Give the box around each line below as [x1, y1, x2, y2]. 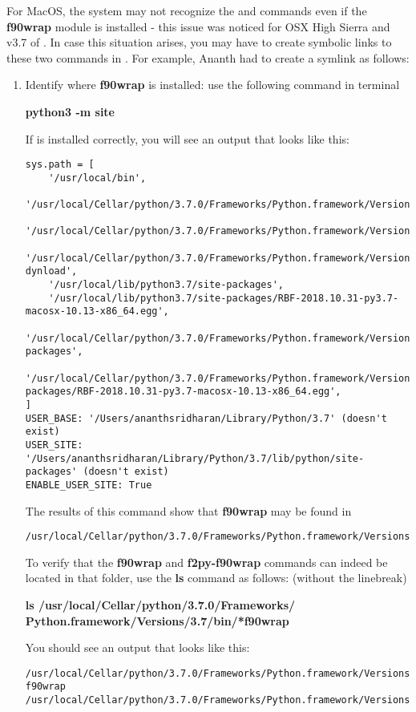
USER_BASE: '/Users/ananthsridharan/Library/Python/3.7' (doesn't [25, 412, 387, 424]
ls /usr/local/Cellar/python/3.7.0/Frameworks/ [25, 597, 296, 613]
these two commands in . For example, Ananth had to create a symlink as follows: [6, 49, 410, 66]
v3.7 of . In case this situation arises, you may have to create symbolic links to [6, 34, 392, 51]
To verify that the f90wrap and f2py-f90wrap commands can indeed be [25, 553, 388, 570]
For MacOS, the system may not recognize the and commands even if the [6, 2, 367, 18]
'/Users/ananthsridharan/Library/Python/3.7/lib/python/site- [25, 452, 365, 464]
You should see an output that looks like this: [25, 639, 250, 656]
